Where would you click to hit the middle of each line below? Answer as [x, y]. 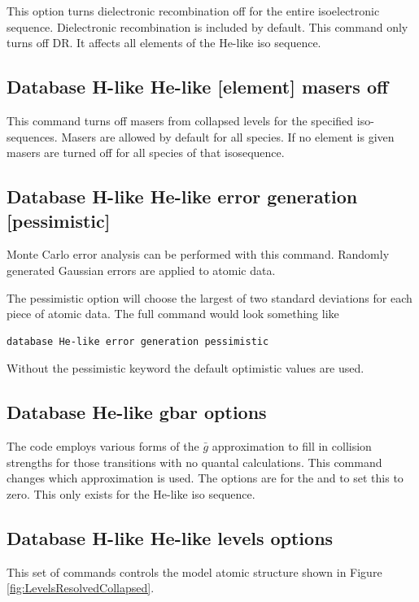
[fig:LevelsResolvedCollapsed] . [81, 588]
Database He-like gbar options [137, 412]
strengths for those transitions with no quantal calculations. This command [194, 462]
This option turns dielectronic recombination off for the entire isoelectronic [193, 11]
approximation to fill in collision [292, 446]
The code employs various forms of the [103, 446]
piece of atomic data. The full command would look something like [173, 314]
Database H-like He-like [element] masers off [198, 87]
